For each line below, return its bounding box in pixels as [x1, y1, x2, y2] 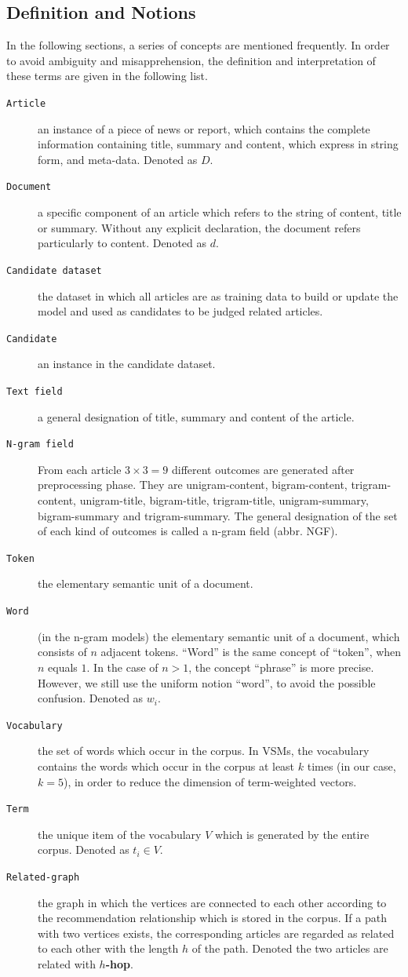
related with [38, 956, 96, 972]
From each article [38, 461, 122, 477]
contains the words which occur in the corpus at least [38, 757, 295, 774]
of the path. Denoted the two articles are [191, 940, 388, 957]
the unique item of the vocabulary [38, 826, 202, 842]
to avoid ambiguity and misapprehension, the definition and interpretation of [6, 52, 376, 68]
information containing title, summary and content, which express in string [38, 136, 399, 152]
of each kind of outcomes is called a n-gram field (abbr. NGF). [38, 523, 338, 539]
